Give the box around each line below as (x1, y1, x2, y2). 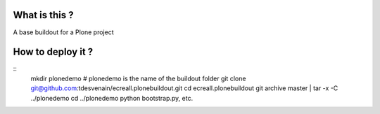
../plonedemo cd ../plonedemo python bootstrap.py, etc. (30, 94, 194, 102)
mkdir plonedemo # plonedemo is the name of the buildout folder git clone (30, 74, 246, 83)
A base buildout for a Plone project (13, 28, 114, 36)
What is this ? (13, 9, 74, 21)
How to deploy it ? (13, 46, 94, 58)
